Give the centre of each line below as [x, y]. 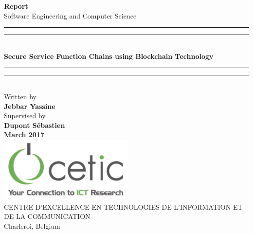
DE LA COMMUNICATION [47, 216]
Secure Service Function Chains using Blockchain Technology [109, 56]
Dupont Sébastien [35, 125]
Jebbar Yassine [30, 106]
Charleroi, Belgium [32, 225]
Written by [20, 96]
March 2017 [24, 135]
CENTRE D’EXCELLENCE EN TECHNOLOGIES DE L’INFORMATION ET [123, 207]
